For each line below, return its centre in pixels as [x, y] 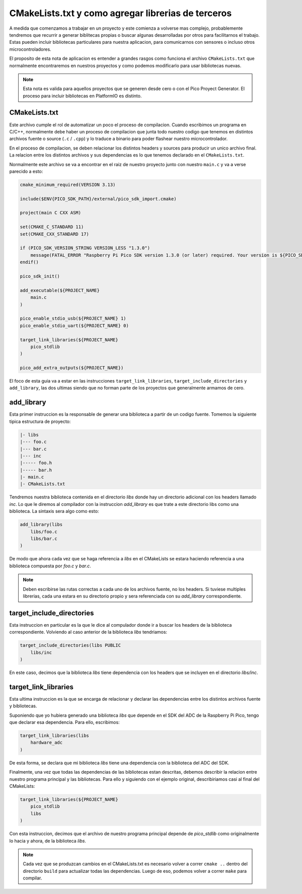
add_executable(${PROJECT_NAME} [60, 290]
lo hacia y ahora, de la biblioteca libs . [48, 841]
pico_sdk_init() [40, 276]
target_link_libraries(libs [54, 736]
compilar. [32, 878]
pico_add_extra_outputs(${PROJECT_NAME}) [72, 368]
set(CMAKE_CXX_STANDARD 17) [54, 234]
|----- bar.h [36, 470]
